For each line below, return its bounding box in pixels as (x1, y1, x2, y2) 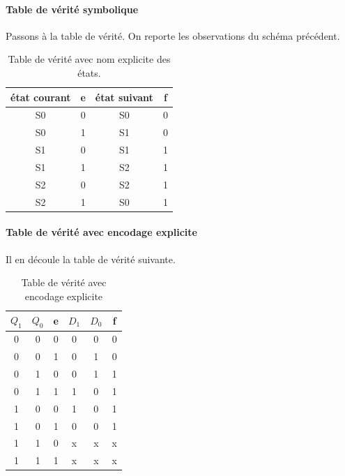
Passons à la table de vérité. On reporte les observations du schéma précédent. (6, 28, 340, 43)
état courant (10, 89, 71, 104)
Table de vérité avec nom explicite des (8, 52, 171, 66)
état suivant (95, 89, 153, 104)
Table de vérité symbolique (6, 1, 139, 16)
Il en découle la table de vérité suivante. (6, 251, 176, 266)
